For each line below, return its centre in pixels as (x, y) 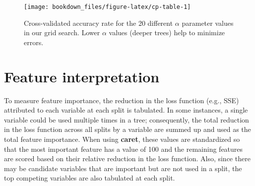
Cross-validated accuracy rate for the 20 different (98, 23)
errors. (34, 42)
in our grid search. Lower (62, 32)
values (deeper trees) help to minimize (167, 32)
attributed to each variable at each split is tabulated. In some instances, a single (126, 110)
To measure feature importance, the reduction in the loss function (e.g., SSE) (122, 100)
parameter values (208, 23)
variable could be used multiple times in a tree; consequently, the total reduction (127, 119)
